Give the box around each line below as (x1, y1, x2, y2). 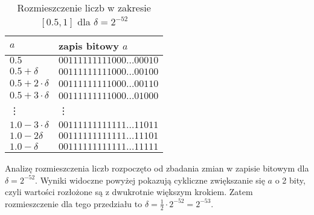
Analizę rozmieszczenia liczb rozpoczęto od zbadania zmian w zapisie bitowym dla (5, 162, 309, 174)
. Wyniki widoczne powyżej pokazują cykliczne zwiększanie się (35, 173, 265, 186)
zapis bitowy (58, 39, 119, 53)
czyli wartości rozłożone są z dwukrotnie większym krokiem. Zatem (5, 185, 253, 198)
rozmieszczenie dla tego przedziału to (5, 197, 143, 210)
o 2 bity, (275, 173, 306, 186)
